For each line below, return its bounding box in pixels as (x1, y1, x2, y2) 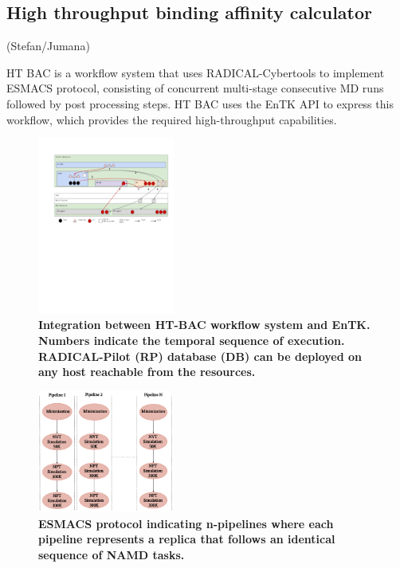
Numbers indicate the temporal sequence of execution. (38, 331, 345, 348)
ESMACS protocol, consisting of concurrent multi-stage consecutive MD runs (6, 80, 384, 96)
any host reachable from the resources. (38, 363, 256, 380)
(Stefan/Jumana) (6, 37, 90, 54)
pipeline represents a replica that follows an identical (38, 531, 335, 547)
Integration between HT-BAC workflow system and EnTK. (38, 316, 371, 333)
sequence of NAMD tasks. (38, 546, 185, 562)
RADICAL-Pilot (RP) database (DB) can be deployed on (38, 347, 363, 364)
